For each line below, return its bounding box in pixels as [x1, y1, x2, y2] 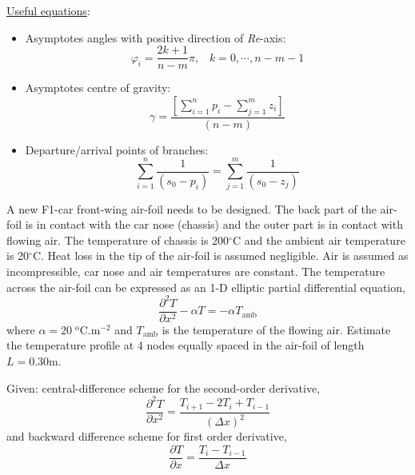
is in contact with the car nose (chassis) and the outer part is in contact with [25, 216, 403, 233]
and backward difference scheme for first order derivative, [6, 428, 287, 445]
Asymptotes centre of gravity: [25, 79, 171, 96]
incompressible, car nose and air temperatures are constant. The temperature [6, 263, 385, 280]
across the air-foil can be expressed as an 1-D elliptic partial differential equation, [6, 278, 405, 295]
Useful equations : [6, 2, 90, 18]
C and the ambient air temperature [232, 231, 405, 248]
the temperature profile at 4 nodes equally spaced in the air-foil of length [6, 337, 365, 353]
